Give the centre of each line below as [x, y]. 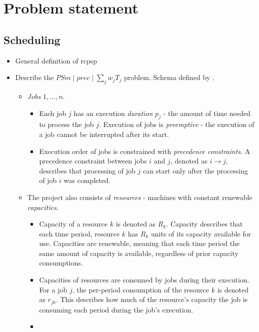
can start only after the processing [195, 170]
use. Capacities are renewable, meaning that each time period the [139, 243]
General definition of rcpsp [56, 60]
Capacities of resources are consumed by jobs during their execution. [144, 280]
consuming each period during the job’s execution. [116, 309]
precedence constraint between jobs [93, 161]
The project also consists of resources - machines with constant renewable [140, 197]
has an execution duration [113, 113]
